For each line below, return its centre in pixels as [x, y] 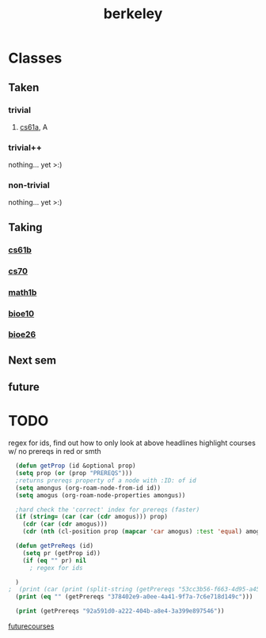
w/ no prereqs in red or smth [55, 451]
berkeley [133, 14]
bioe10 [21, 313]
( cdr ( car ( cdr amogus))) [65, 524]
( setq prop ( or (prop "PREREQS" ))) [74, 474]
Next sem [32, 360]
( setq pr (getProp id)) [62, 553]
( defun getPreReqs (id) [54, 546]
